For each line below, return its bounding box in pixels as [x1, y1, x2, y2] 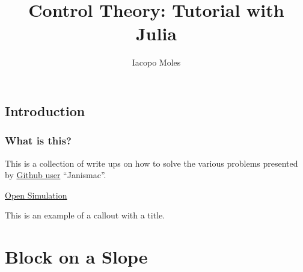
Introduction [5, 101, 85, 120]
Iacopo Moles [132, 56, 181, 69]
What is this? [5, 133, 72, 148]
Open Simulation [5, 188, 67, 201]
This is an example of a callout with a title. [5, 209, 165, 221]
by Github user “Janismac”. [5, 168, 106, 181]
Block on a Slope [5, 244, 148, 269]
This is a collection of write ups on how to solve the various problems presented [5, 156, 298, 169]
